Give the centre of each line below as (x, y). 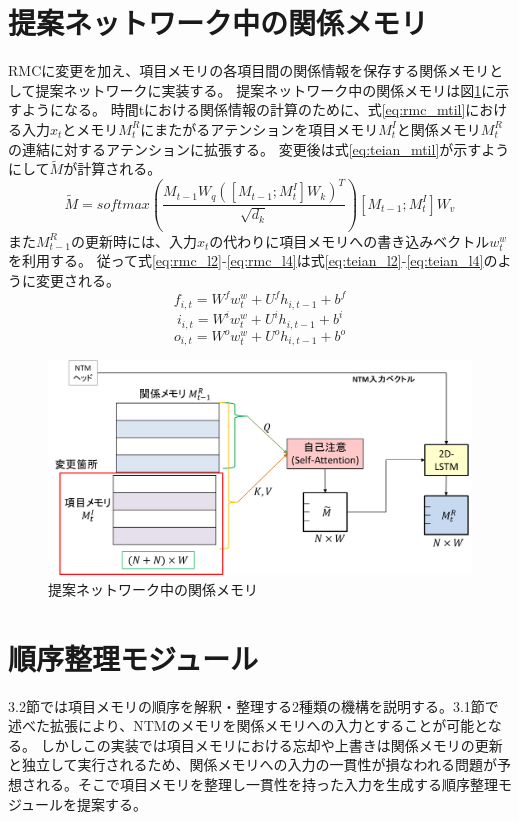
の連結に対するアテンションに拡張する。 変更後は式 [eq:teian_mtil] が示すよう (259, 148)
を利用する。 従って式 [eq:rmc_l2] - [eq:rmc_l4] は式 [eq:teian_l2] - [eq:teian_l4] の (253, 260)
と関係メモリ (438, 128)
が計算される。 (112, 168)
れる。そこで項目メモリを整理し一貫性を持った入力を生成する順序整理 (266, 784)
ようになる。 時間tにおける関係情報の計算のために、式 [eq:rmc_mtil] (243, 109)
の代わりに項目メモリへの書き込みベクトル (349, 240)
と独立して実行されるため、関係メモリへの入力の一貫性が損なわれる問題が (252, 764)
